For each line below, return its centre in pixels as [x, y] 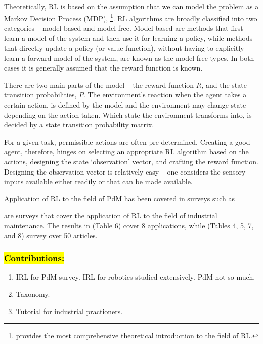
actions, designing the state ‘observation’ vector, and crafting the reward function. [131, 161]
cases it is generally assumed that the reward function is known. [103, 68]
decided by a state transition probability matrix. [79, 125]
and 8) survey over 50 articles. [51, 235]
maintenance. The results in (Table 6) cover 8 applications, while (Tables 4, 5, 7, [129, 225]
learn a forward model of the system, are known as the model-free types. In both [129, 58]
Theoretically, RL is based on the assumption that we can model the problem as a [131, 6]
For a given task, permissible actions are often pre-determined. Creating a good [127, 141]
